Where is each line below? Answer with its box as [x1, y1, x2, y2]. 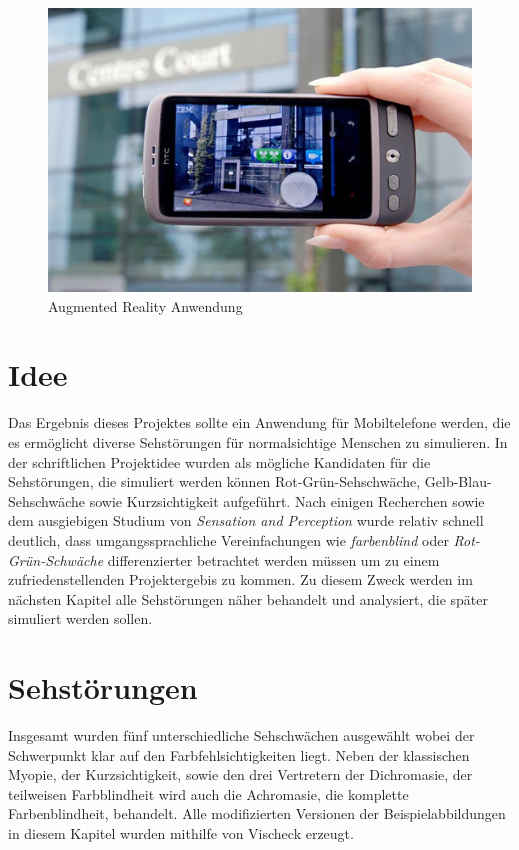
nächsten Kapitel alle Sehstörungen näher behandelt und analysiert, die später [8, 588, 489, 609]
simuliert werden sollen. [8, 608, 153, 629]
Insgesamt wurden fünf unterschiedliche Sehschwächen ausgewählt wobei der [8, 725, 475, 746]
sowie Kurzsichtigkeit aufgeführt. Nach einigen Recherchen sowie [89, 490, 485, 511]
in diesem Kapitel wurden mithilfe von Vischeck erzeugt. [8, 823, 354, 844]
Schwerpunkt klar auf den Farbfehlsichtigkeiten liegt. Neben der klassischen [8, 744, 470, 765]
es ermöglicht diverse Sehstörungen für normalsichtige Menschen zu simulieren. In [8, 431, 508, 452]
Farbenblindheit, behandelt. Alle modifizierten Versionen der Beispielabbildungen [8, 803, 506, 824]
